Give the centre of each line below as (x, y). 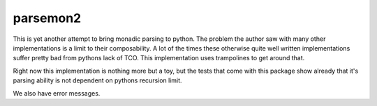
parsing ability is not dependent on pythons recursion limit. (97, 80)
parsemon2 (47, 18)
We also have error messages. (57, 93)
